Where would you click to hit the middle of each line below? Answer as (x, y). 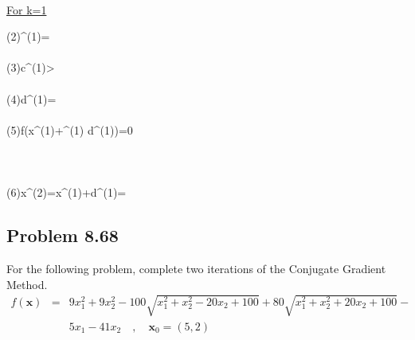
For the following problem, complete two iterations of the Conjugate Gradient (196, 268)
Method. (27, 284)
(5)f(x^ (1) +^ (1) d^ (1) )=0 (70, 129)
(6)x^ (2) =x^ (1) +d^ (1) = (67, 192)
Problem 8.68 (63, 235)
